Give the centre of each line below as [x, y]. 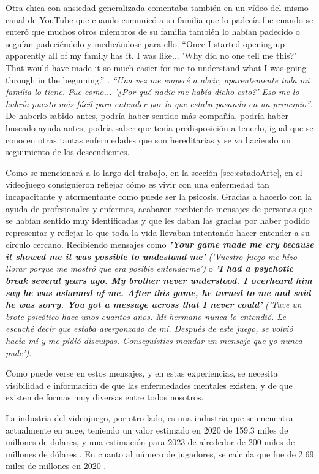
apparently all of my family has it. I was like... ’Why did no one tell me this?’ [151, 55]
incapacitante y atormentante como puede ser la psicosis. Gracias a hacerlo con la [159, 196]
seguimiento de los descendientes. [68, 152]
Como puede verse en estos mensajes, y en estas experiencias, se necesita [142, 373]
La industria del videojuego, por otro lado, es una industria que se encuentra [149, 418]
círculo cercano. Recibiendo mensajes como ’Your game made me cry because [160, 244]
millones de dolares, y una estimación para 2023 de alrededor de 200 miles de [150, 442]
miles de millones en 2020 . [56, 466]
